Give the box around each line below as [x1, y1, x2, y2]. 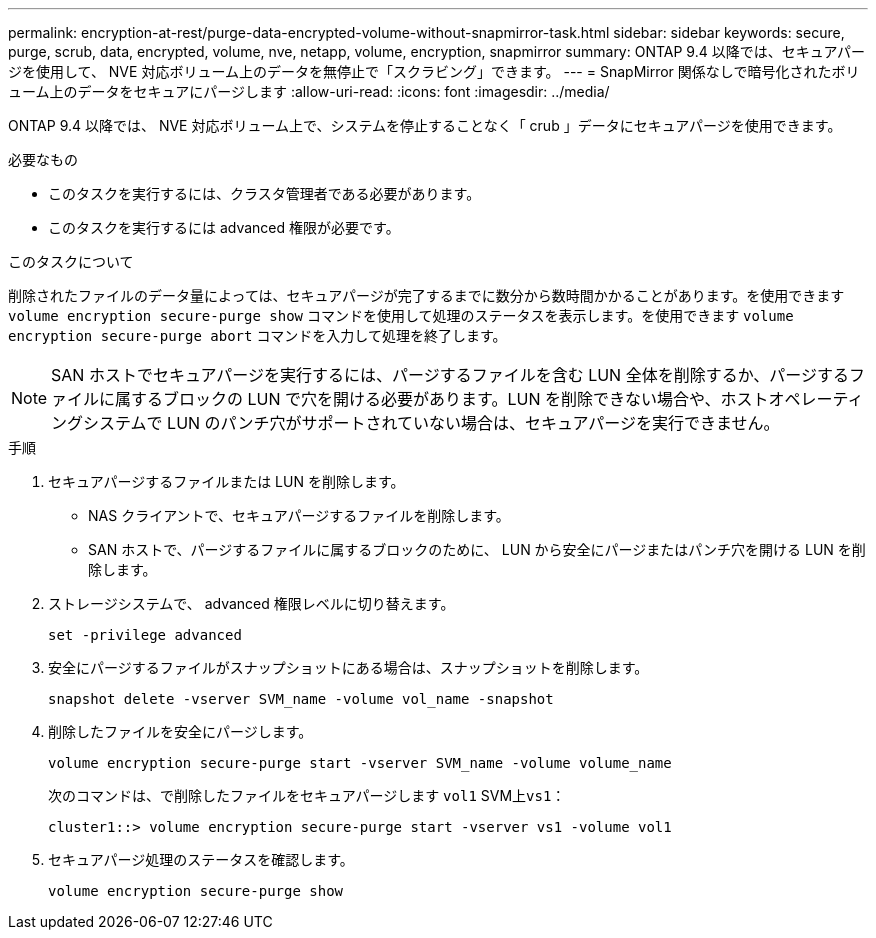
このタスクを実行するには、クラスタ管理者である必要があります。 [48, 185, 481, 202]
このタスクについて [8, 253, 134, 270]
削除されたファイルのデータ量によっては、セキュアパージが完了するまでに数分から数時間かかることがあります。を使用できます [8, 287, 845, 304]
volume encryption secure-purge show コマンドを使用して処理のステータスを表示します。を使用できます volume [8, 307, 794, 324]
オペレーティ [768, 389, 864, 409]
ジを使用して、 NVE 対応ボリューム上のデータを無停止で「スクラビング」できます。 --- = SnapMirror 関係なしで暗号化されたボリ [8, 63, 860, 80]
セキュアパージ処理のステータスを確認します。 [48, 851, 354, 868]
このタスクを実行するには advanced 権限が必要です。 [48, 219, 400, 236]
